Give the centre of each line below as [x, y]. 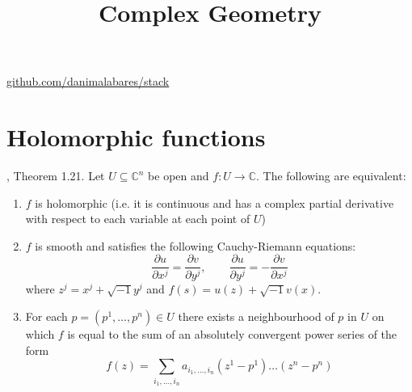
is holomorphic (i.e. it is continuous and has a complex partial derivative [214, 202]
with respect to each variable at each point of [138, 219]
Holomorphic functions [136, 137]
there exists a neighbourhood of [256, 316]
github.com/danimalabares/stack [88, 81]
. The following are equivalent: [331, 176]
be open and [179, 176]
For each [46, 316]
